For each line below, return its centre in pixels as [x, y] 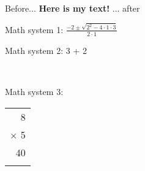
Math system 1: [34, 29]
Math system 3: [34, 91]
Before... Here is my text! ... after [72, 8]
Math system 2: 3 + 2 [46, 50]
